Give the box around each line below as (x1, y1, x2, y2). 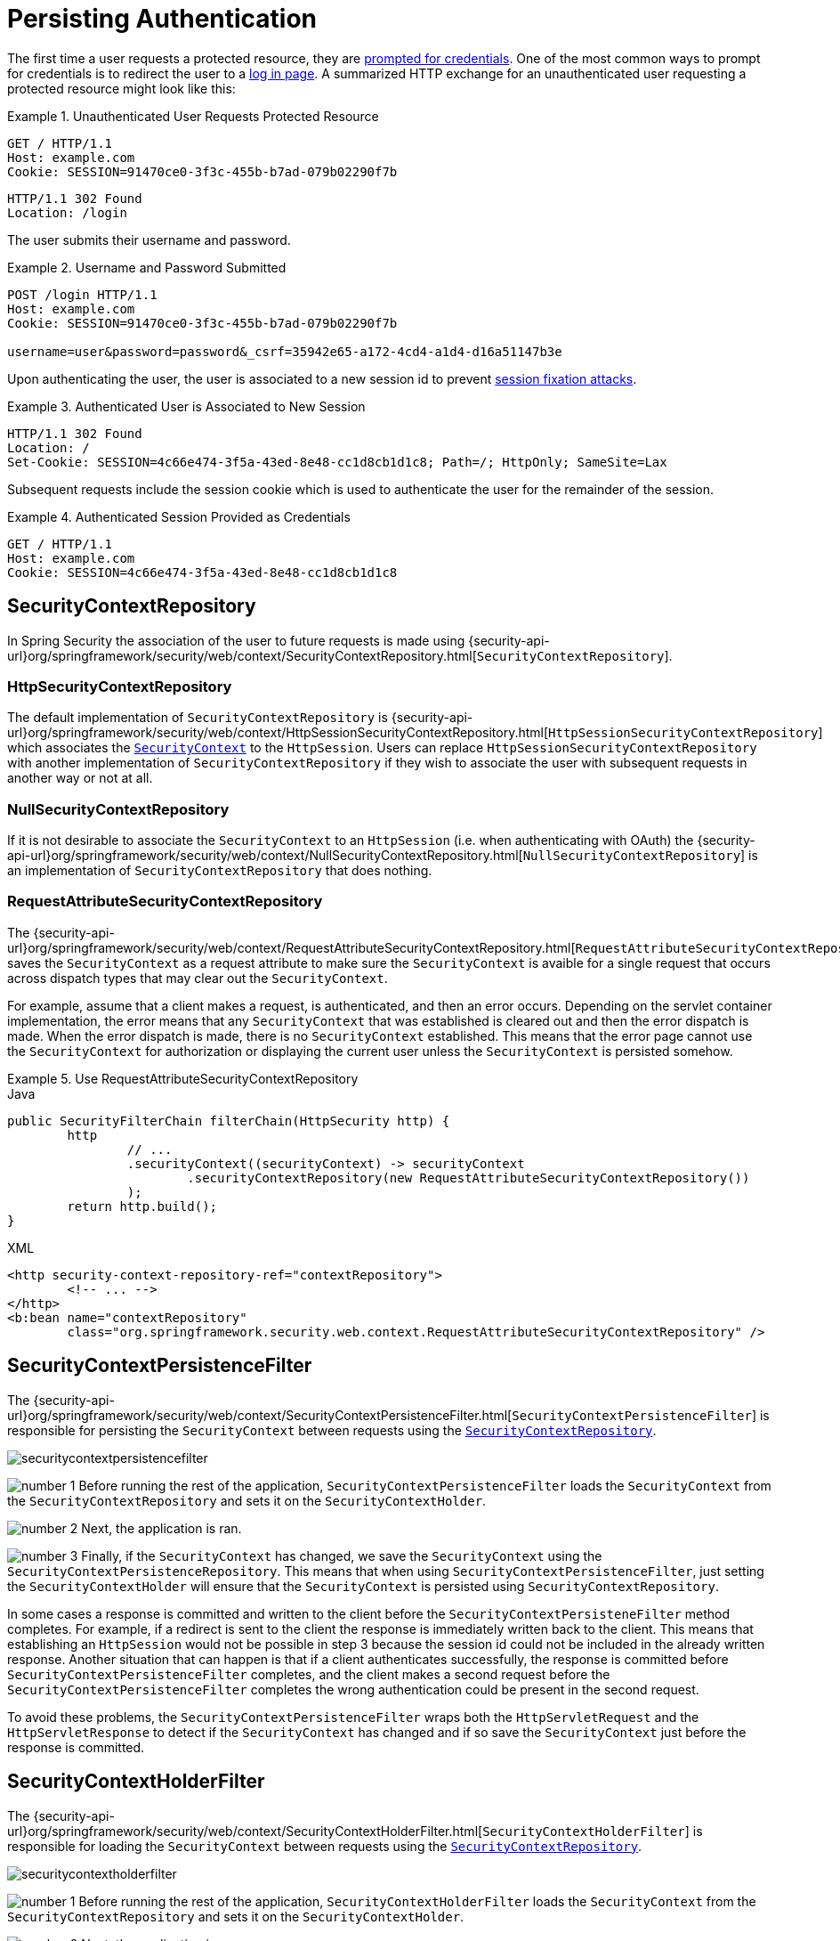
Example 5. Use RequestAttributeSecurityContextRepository (7, 1070, 359, 1086)
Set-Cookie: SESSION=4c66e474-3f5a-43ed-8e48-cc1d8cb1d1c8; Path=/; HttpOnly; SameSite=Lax (7, 454, 667, 469)
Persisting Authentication (7, 4, 318, 34)
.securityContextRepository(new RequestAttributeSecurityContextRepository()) (187, 1170, 750, 1185)
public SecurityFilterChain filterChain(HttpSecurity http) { (7, 1113, 450, 1128)
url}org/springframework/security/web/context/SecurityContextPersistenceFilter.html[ (7, 1407, 513, 1423)
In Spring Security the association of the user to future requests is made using (7, 632, 465, 648)
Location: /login (7, 205, 127, 220)
